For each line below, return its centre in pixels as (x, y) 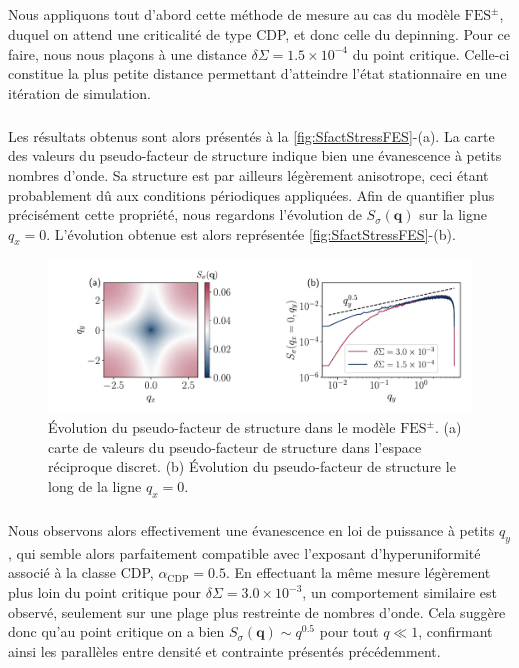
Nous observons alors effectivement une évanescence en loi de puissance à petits (251, 530)
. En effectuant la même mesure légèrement (358, 572)
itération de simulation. (79, 92)
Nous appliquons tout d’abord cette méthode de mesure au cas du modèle (234, 14)
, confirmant (455, 631)
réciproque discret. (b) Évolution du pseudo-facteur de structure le (252, 466)
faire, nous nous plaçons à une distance (127, 53)
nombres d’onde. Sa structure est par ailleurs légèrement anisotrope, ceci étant (248, 174)
